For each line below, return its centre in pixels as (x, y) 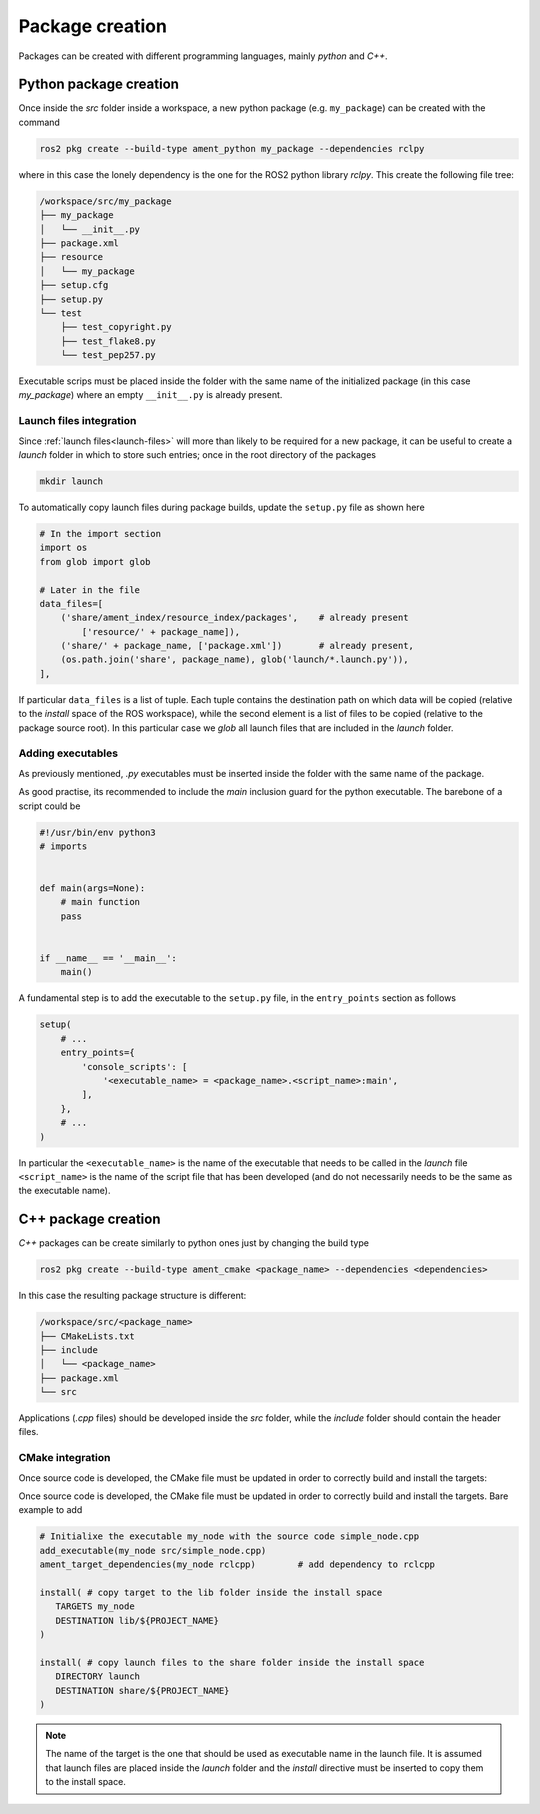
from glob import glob (95, 561)
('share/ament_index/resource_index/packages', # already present (234, 618)
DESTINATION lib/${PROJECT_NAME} (137, 1620)
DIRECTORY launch (97, 1676)
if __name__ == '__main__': (108, 958)
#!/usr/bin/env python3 (98, 832)
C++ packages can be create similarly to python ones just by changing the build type (194, 1243)
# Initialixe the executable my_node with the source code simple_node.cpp (229, 1536)
